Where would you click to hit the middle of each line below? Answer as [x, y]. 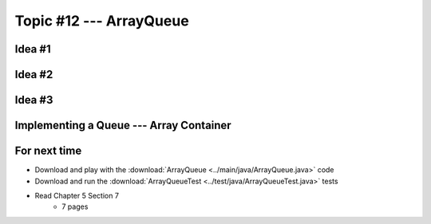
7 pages [75, 206]
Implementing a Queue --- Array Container [123, 126]
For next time [48, 151]
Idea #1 [33, 49]
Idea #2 [34, 75]
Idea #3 [34, 100]
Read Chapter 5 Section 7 [77, 195]
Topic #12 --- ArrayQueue [102, 21]
